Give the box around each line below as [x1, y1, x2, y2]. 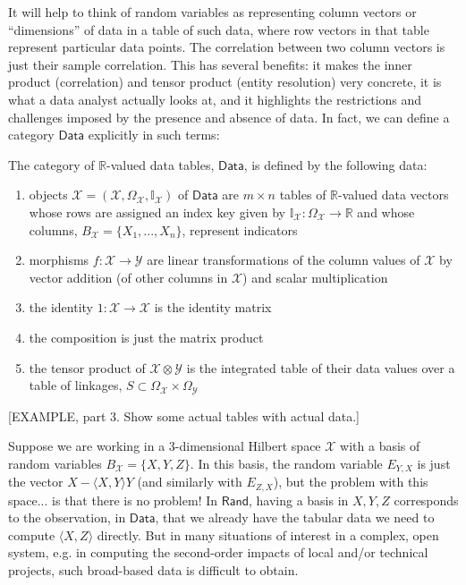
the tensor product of [29, 358, 146, 377]
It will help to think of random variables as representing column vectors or [8, 3, 417, 21]
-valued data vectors [338, 185, 449, 204]
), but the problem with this [273, 472, 428, 491]
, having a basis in [248, 490, 349, 509]
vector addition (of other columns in [29, 267, 228, 286]
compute [8, 525, 55, 544]
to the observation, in [8, 508, 126, 527]
